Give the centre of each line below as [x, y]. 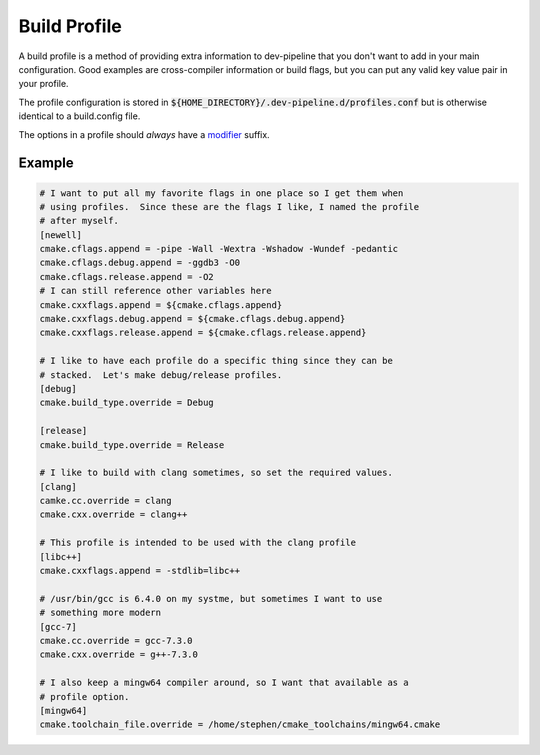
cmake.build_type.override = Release [132, 444]
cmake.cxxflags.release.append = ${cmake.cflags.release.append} [203, 333]
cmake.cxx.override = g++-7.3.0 [119, 654]
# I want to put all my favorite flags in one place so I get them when [221, 193]
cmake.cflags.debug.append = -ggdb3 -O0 [139, 263]
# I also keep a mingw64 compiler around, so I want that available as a [224, 683]
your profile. [43, 84]
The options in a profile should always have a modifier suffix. [144, 134]
